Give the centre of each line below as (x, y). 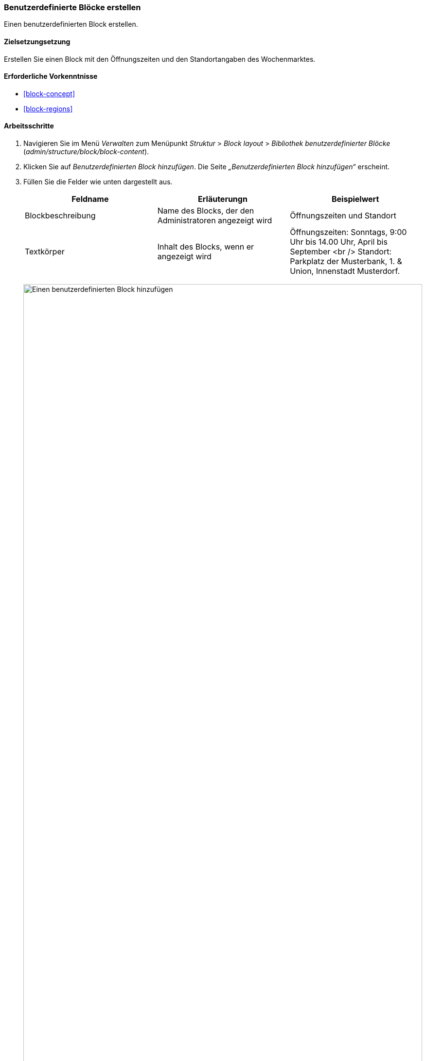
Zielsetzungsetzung (37, 41)
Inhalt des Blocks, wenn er (206, 247)
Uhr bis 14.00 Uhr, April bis (339, 242)
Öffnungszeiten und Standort (343, 216)
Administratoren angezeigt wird (215, 221)
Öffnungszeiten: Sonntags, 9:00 (348, 232)
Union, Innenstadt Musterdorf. (345, 271)
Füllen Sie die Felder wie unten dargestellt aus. (98, 182)
